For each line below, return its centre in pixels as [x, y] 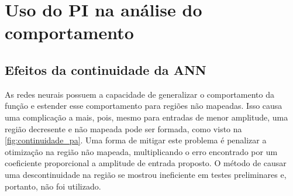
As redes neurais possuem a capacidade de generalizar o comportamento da [139, 94]
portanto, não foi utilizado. [53, 186]
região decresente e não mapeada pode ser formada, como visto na [123, 128]
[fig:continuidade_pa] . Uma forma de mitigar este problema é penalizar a [136, 140]
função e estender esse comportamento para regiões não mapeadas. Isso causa [144, 106]
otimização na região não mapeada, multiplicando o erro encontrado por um [141, 151]
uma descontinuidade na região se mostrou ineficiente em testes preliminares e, [146, 174]
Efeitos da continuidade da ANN [106, 69]
